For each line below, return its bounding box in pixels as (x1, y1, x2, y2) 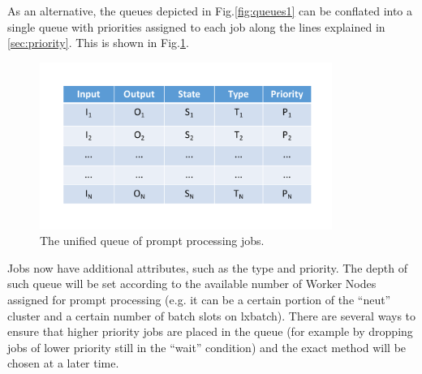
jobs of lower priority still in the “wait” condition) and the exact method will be (7, 338, 407, 355)
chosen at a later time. (7, 355, 119, 372)
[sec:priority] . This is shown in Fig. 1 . (7, 34, 189, 51)
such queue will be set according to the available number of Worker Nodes (7, 275, 377, 292)
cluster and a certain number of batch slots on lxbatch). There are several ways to (7, 307, 416, 324)
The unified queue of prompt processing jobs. (40, 232, 265, 249)
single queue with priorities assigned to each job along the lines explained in (7, 18, 385, 35)
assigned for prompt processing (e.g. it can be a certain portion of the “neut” (7, 291, 391, 308)
